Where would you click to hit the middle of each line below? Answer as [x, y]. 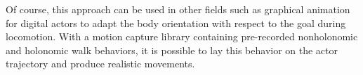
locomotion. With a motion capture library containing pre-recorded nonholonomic [182, 36]
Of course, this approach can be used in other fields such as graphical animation [178, 9]
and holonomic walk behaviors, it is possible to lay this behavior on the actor [172, 50]
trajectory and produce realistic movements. [100, 64]
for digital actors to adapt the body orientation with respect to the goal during [176, 23]
